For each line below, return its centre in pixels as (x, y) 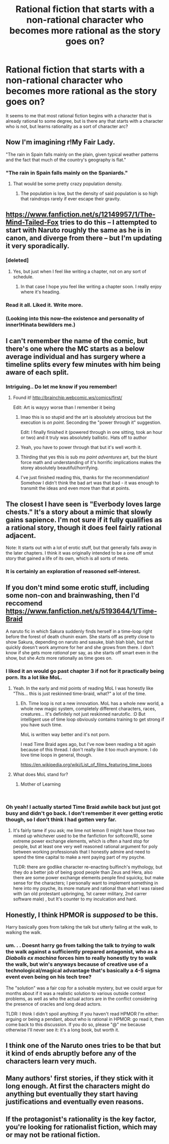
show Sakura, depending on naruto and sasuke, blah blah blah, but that (79, 642)
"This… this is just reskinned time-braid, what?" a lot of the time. (79, 694)
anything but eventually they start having (72, 1094)
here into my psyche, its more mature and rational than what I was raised (88, 888)
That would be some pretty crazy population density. (68, 184)
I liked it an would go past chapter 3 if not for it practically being (85, 671)
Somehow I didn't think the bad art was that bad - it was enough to (90, 483)
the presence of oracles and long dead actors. (54, 1004)
